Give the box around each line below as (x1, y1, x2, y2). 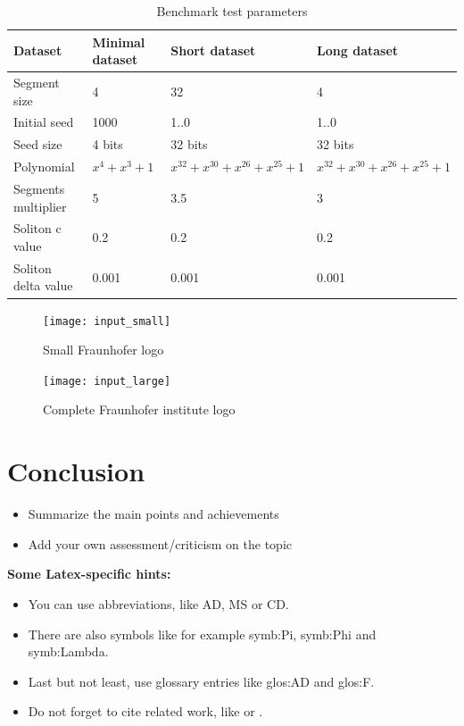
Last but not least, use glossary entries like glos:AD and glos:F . (28, 672, 375, 690)
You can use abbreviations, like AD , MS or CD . (28, 594, 289, 613)
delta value (13, 276, 73, 295)
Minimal (92, 32, 145, 51)
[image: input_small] (43, 314, 171, 328)
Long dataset (317, 41, 399, 60)
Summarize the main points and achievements (28, 505, 279, 523)
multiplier (13, 196, 67, 215)
